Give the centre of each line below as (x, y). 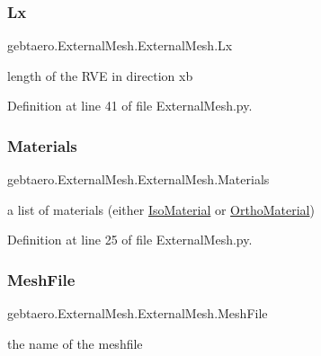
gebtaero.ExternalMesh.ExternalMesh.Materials (138, 179)
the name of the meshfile (75, 343)
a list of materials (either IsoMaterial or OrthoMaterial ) (161, 209)
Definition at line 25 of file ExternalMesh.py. (130, 240)
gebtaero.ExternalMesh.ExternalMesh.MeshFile (138, 313)
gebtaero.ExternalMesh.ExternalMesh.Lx (120, 45)
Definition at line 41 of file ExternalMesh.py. (130, 106)
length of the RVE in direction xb (100, 75)
